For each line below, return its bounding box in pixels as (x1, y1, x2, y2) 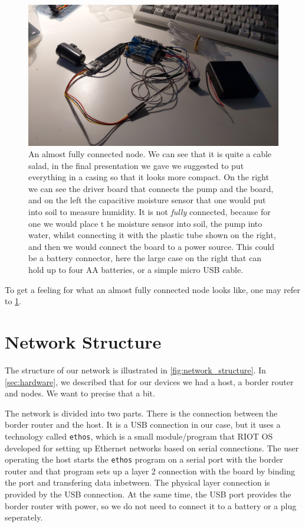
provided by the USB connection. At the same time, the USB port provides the (5, 488, 291, 500)
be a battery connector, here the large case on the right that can (28, 252, 261, 264)
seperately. (5, 511, 43, 523)
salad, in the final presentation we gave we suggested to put (28, 159, 244, 171)
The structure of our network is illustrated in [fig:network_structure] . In (5, 363, 266, 376)
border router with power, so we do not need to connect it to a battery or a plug (5, 499, 297, 512)
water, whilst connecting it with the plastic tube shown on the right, (28, 229, 276, 241)
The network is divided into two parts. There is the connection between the (5, 406, 278, 419)
